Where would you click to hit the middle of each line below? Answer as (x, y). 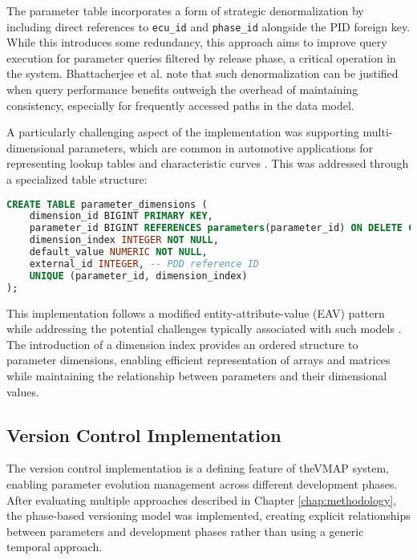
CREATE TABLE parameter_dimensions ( (107, 204)
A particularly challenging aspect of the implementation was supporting (183, 132)
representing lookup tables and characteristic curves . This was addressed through (208, 163)
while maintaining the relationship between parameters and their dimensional (197, 375)
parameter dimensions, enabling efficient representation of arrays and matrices (198, 360)
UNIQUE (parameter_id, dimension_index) (138, 276)
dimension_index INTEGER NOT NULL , (124, 240)
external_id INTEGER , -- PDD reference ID (144, 264)
